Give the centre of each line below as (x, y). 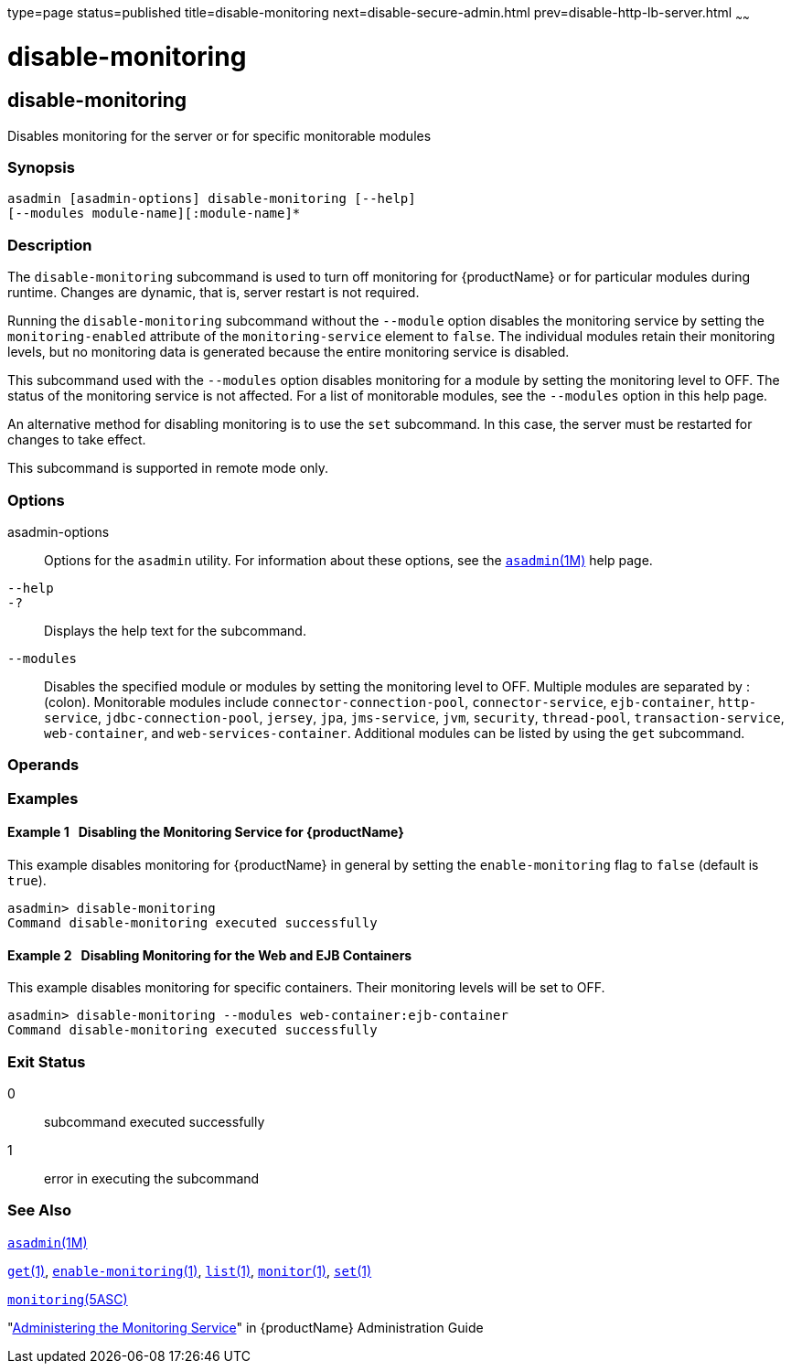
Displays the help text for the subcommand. (175, 630)
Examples (43, 798)
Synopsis (41, 168)
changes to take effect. (77, 440)
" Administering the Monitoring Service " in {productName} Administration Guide (246, 1327)
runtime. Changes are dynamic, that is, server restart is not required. (214, 293)
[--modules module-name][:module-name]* (154, 214)
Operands (43, 765)
